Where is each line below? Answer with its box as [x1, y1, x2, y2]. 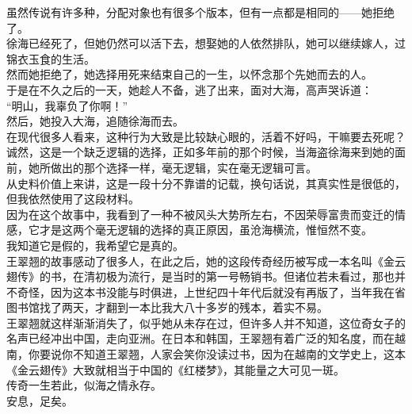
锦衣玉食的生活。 [6, 50, 95, 67]
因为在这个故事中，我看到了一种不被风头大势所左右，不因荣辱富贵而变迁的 [6, 205, 395, 222]
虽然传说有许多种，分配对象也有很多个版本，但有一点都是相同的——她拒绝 [6, 4, 395, 20]
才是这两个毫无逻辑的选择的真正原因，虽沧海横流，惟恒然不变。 [39, 221, 372, 238]
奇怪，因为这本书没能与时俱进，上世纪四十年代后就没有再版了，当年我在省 [17, 283, 406, 300]
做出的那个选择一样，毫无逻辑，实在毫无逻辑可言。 [50, 159, 317, 175]
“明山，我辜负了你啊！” [6, 97, 128, 113]
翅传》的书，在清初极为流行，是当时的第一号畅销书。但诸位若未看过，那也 [6, 268, 395, 285]
